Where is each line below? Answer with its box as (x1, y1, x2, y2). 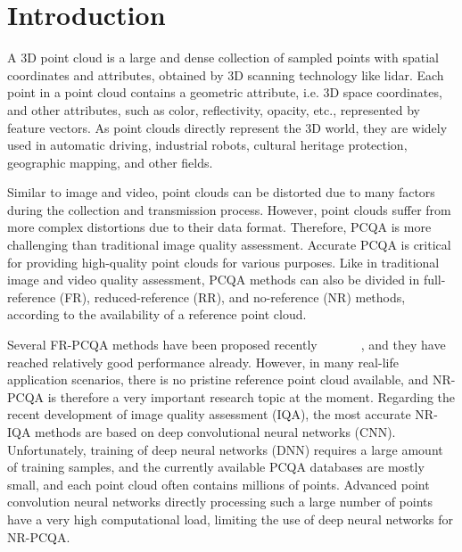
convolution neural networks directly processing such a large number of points (7, 492, 433, 511)
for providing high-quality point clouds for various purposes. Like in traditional (7, 252, 440, 271)
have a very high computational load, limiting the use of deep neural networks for (7, 509, 454, 528)
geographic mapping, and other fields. (7, 152, 213, 171)
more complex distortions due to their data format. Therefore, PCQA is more (7, 218, 432, 236)
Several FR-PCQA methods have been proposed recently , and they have (7, 335, 446, 354)
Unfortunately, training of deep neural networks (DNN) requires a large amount (7, 440, 443, 458)
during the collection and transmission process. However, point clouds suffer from (7, 200, 451, 218)
